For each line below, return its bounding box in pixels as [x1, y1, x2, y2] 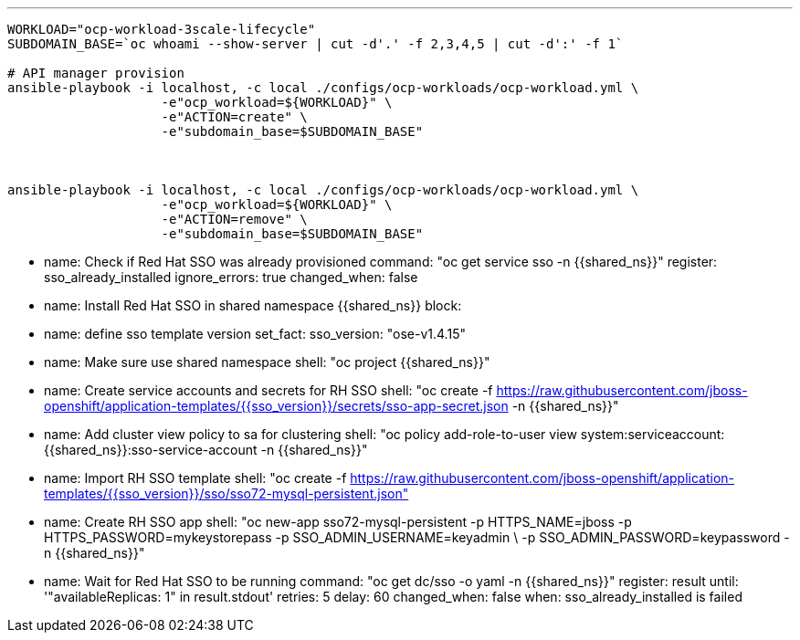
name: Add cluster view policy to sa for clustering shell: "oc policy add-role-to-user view [44, 426, 577, 442]
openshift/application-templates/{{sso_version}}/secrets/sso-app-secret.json [44, 398, 509, 414]
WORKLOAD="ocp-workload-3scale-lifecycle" [7, 22, 316, 37]
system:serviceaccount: [580, 426, 725, 442]
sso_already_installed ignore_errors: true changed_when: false [44, 269, 418, 285]
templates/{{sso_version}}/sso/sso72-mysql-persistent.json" [44, 486, 409, 501]
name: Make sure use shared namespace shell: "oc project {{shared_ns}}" [44, 354, 490, 370]
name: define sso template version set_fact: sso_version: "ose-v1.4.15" [44, 326, 466, 341]
